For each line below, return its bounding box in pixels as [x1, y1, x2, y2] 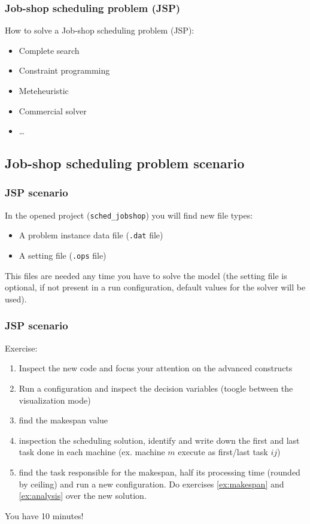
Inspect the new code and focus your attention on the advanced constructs [19, 362, 293, 374]
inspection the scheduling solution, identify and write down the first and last [19, 434, 300, 446]
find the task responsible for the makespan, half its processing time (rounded [19, 465, 300, 478]
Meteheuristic [19, 84, 69, 96]
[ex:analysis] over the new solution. [19, 489, 147, 502]
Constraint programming [19, 64, 110, 77]
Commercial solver [19, 104, 87, 117]
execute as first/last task [178, 446, 268, 458]
